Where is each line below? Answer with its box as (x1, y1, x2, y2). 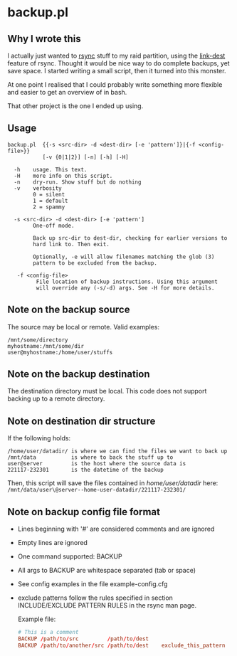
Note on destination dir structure (7, 415, 156, 427)
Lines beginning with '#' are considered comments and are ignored (17, 524, 215, 534)
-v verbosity (14, 184, 62, 192)
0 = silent (33, 191, 65, 198)
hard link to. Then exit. (33, 240, 110, 248)
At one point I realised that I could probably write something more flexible (7, 80, 223, 89)
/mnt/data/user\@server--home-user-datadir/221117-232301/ (7, 487, 186, 494)
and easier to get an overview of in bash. (7, 88, 127, 96)
